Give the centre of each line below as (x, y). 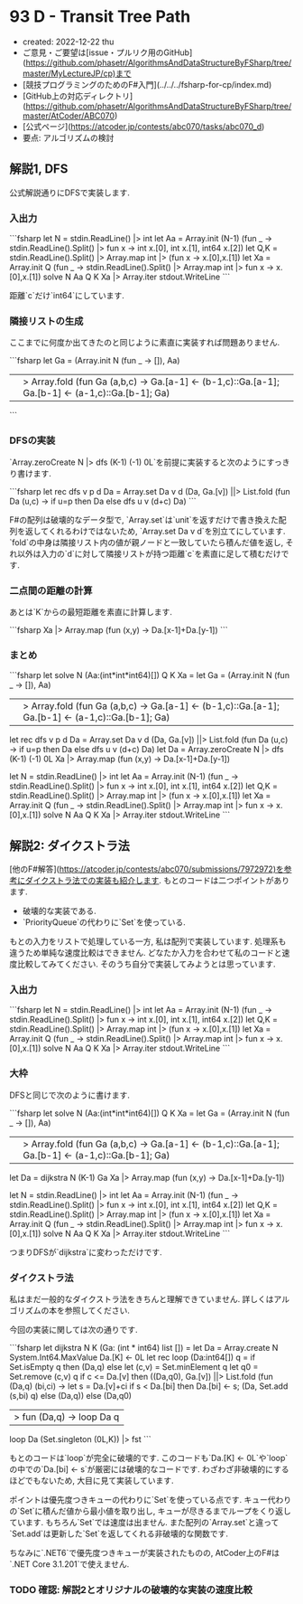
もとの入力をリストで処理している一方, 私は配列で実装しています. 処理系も (148, 941)
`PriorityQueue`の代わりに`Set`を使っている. (104, 922)
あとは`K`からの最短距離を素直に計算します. (91, 611)
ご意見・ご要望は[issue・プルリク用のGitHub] (107, 52)
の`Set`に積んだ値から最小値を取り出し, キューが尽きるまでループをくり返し (150, 1511)
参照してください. (97, 1310)
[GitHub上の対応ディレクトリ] (78, 96)
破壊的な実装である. (59, 911)
